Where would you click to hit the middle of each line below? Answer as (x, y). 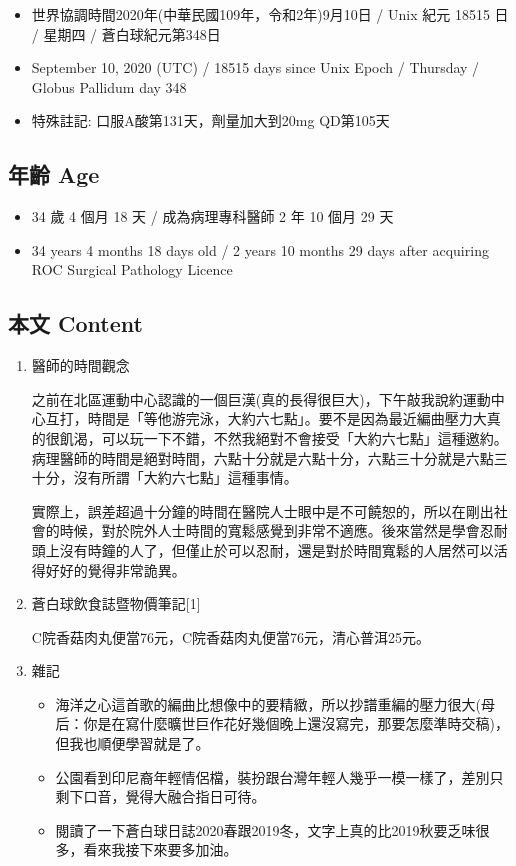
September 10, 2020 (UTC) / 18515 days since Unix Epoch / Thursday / (255, 67)
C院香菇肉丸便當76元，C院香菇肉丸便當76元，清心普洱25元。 (231, 636)
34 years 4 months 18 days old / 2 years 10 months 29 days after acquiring (260, 249)
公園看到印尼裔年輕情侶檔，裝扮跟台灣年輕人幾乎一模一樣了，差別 (272, 776)
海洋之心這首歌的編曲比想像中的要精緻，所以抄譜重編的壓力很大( (268, 703)
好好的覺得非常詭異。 (115, 569)
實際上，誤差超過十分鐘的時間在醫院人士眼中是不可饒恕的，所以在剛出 (262, 510)
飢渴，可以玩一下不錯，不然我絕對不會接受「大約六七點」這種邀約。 (283, 437)
